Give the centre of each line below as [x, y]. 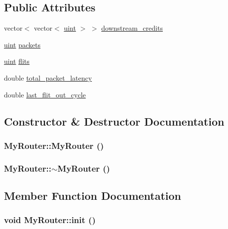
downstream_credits [132, 28]
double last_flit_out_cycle [45, 94]
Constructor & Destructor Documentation [114, 121]
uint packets [22, 44]
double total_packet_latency [48, 77]
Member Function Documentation [93, 196]
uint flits [17, 61]
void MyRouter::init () [50, 220]
